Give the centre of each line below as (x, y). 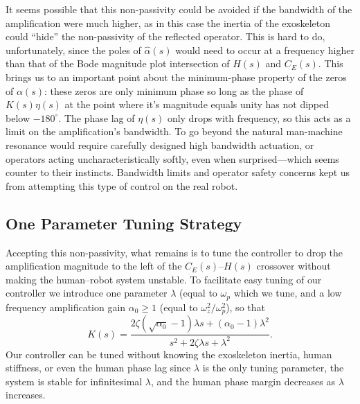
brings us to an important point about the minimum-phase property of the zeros (176, 77)
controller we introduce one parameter (87, 293)
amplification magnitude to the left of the (94, 266)
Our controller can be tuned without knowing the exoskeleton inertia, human (169, 354)
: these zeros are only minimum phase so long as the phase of (174, 90)
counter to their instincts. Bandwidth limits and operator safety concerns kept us (178, 172)
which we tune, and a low (288, 293)
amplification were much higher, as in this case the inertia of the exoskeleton (168, 23)
